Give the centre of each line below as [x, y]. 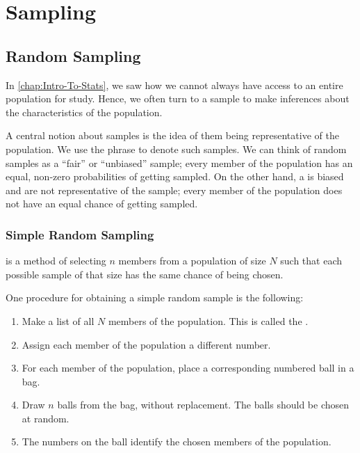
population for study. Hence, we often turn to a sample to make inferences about [178, 98]
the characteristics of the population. [84, 112]
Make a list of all [58, 320]
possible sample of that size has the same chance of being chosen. [145, 274]
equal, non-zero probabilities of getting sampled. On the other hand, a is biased [175, 176]
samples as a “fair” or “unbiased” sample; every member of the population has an [179, 162]
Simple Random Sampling [80, 234]
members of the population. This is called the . [208, 320]
